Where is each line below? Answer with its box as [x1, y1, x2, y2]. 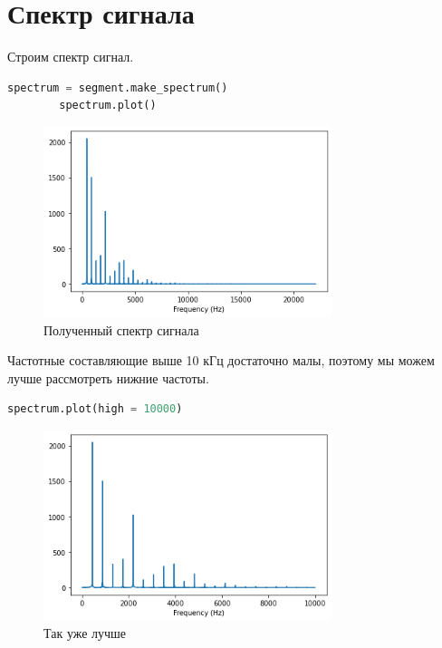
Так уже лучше [43, 624, 127, 643]
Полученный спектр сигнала [43, 320, 199, 339]
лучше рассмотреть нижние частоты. [7, 368, 209, 387]
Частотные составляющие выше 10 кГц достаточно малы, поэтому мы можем [7, 351, 435, 370]
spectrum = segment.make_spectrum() [7, 81, 228, 94]
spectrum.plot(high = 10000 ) [7, 402, 183, 416]
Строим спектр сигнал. [7, 47, 134, 66]
